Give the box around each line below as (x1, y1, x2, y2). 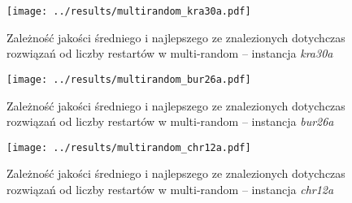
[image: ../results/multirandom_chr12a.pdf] (7, 141, 251, 153)
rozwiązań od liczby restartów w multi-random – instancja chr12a (7, 180, 334, 197)
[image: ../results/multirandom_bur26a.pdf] (7, 73, 251, 85)
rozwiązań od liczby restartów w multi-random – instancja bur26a (7, 113, 334, 130)
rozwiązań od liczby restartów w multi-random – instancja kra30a (7, 45, 333, 62)
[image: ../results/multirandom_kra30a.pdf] (7, 6, 251, 17)
